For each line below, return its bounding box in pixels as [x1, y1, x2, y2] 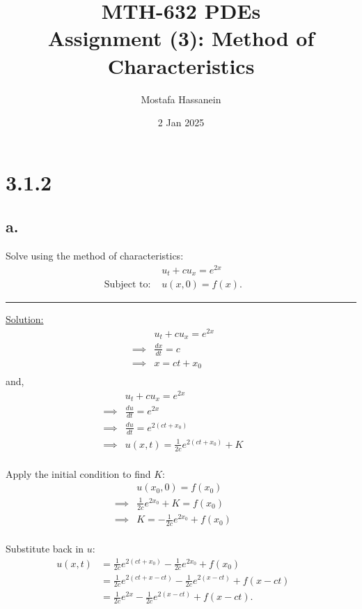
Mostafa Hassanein [141, 91, 221, 106]
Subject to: [104, 280, 151, 290]
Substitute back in [6, 541, 84, 556]
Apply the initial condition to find [6, 466, 151, 481]
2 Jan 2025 [157, 115, 205, 130]
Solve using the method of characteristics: [6, 248, 184, 263]
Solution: [6, 312, 44, 326]
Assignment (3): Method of [47, 24, 315, 52]
